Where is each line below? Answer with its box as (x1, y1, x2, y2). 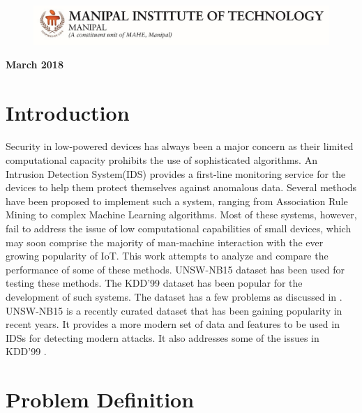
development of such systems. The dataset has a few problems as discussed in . (6, 290, 342, 303)
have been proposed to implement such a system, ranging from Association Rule (6, 193, 348, 208)
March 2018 (6, 57, 63, 71)
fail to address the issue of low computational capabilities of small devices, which (6, 221, 352, 236)
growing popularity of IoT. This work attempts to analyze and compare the (6, 248, 329, 263)
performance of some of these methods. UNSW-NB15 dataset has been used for (6, 262, 345, 276)
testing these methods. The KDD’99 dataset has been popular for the (6, 276, 303, 290)
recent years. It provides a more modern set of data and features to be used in (6, 317, 340, 331)
